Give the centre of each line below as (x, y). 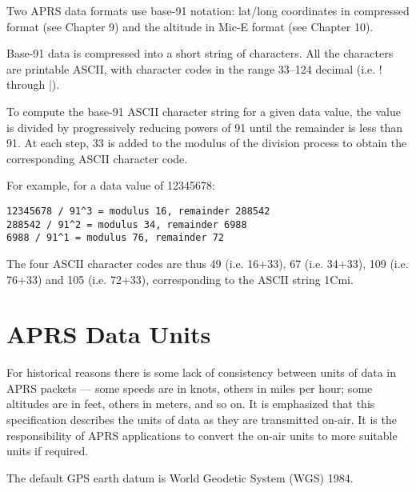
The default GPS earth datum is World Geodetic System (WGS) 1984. (180, 477)
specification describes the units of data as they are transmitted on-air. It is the (202, 419)
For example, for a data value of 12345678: (111, 185)
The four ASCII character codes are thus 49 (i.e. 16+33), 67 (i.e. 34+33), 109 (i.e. (208, 263)
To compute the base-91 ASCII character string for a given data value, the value (204, 111)
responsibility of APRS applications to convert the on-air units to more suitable (202, 435)
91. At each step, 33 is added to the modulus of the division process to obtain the (207, 143)
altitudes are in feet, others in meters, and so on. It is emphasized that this (191, 404)
